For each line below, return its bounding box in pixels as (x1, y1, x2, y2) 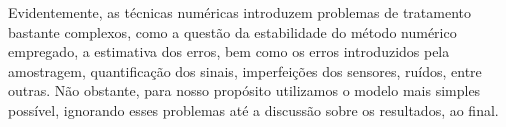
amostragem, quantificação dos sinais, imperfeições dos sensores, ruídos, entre (8, 60, 482, 81)
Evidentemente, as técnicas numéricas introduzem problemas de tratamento (8, 2, 472, 22)
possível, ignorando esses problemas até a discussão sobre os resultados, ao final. (8, 99, 499, 120)
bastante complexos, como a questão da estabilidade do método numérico (8, 21, 457, 42)
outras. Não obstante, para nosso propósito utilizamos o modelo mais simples (8, 80, 481, 101)
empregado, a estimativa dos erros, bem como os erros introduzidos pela (8, 41, 450, 62)
